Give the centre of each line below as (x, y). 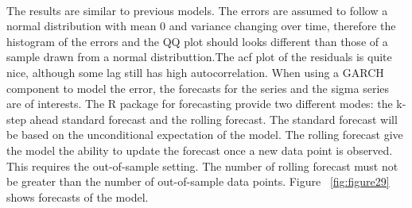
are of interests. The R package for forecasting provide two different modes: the (200, 104)
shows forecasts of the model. (78, 196)
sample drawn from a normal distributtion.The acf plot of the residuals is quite (199, 57)
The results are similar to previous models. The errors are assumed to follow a (197, 10)
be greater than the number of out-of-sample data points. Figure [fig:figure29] (198, 181)
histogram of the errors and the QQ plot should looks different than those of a (197, 41)
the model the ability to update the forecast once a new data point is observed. (200, 150)
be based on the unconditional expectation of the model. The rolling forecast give (205, 135)
